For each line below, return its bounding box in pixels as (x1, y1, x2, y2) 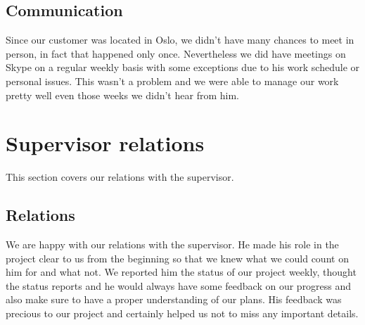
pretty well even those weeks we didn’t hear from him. (6, 87, 239, 102)
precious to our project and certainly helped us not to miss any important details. (6, 306, 359, 321)
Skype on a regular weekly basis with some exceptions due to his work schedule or (6, 60, 360, 75)
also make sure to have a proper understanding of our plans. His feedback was (6, 292, 342, 307)
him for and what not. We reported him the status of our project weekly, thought (6, 265, 357, 279)
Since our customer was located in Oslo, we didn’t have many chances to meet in (6, 32, 354, 47)
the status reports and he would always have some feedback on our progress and (6, 278, 352, 293)
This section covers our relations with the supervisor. (6, 170, 234, 184)
